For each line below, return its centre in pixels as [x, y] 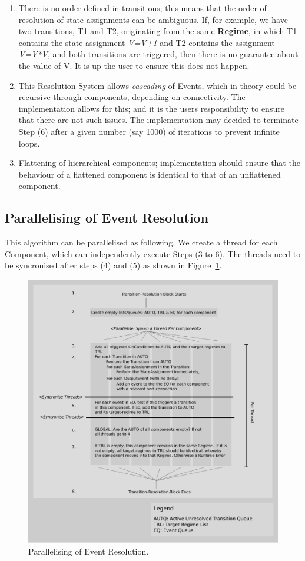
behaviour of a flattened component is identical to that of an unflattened [150, 174]
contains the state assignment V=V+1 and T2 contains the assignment [147, 42]
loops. [29, 143]
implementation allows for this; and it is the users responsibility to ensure [151, 108]
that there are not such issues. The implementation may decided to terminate [158, 120]
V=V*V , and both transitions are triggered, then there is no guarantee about [158, 54]
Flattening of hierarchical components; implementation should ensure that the [159, 163]
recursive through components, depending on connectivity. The [132, 97]
